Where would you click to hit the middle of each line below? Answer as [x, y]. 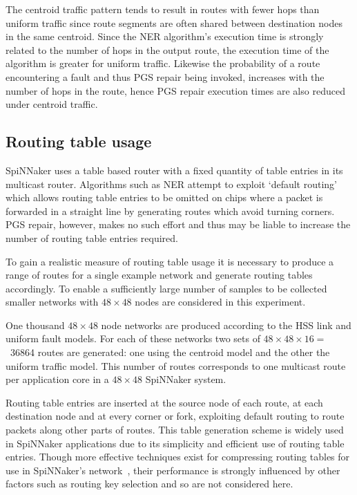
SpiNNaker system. [186, 379]
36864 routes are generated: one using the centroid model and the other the [170, 352]
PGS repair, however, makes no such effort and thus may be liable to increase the [178, 224]
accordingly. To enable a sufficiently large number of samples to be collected [166, 288]
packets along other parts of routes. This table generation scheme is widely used [175, 430]
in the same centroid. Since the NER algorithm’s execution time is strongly [165, 36]
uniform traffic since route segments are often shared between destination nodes [174, 22]
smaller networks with [52, 302]
